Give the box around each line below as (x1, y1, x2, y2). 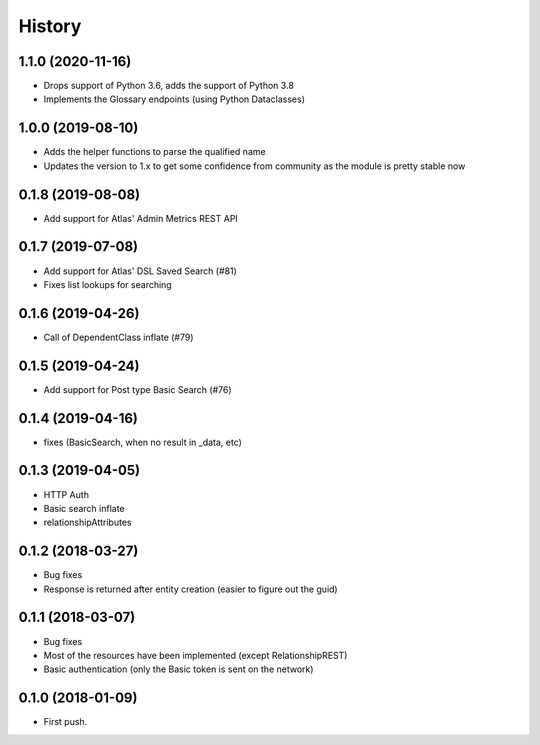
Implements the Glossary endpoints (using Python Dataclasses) (43, 93, 305, 105)
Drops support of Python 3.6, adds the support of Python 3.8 (43, 80, 295, 92)
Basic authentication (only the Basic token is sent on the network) (43, 663, 314, 675)
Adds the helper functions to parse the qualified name (43, 146, 266, 158)
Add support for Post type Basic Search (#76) (43, 383, 232, 395)
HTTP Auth (43, 488, 90, 500)
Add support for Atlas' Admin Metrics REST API (43, 212, 239, 224)
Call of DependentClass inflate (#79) (43, 331, 194, 343)
